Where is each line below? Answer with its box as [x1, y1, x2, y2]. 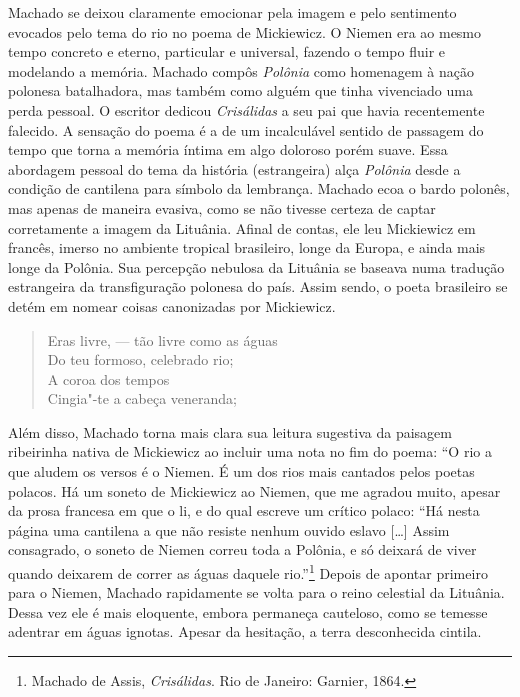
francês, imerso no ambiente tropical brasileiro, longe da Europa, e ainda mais [8, 237, 486, 258]
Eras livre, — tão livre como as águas [47, 329, 278, 350]
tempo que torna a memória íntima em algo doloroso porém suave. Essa [8, 139, 448, 160]
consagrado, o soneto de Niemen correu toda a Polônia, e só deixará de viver [8, 539, 477, 560]
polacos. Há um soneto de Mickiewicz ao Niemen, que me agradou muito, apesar [8, 480, 501, 501]
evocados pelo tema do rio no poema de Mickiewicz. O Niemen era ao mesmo [8, 21, 482, 42]
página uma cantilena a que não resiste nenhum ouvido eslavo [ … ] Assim [8, 519, 450, 540]
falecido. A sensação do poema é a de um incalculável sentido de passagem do [8, 119, 484, 140]
